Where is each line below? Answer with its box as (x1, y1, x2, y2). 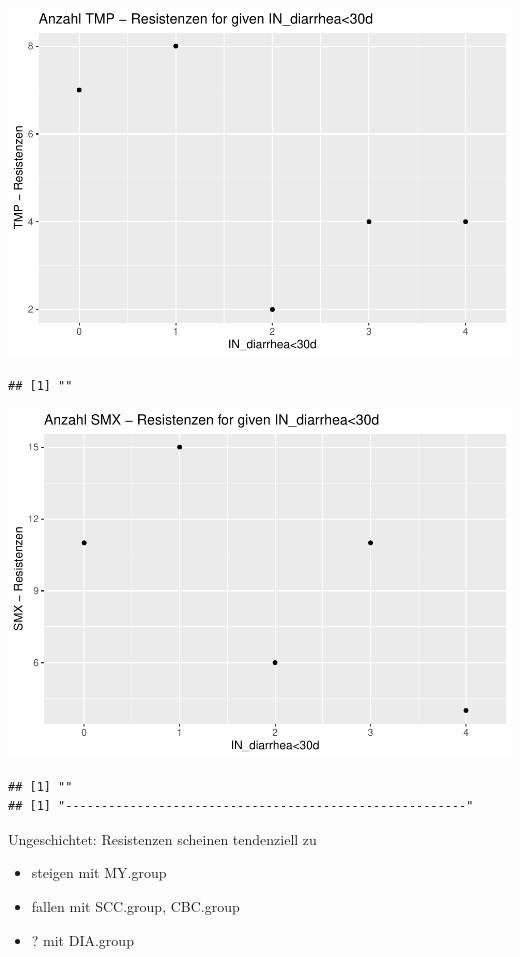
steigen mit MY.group (31, 862, 167, 883)
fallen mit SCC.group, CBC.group (31, 896, 240, 916)
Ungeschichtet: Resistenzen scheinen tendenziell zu (8, 828, 317, 849)
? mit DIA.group (31, 929, 134, 950)
